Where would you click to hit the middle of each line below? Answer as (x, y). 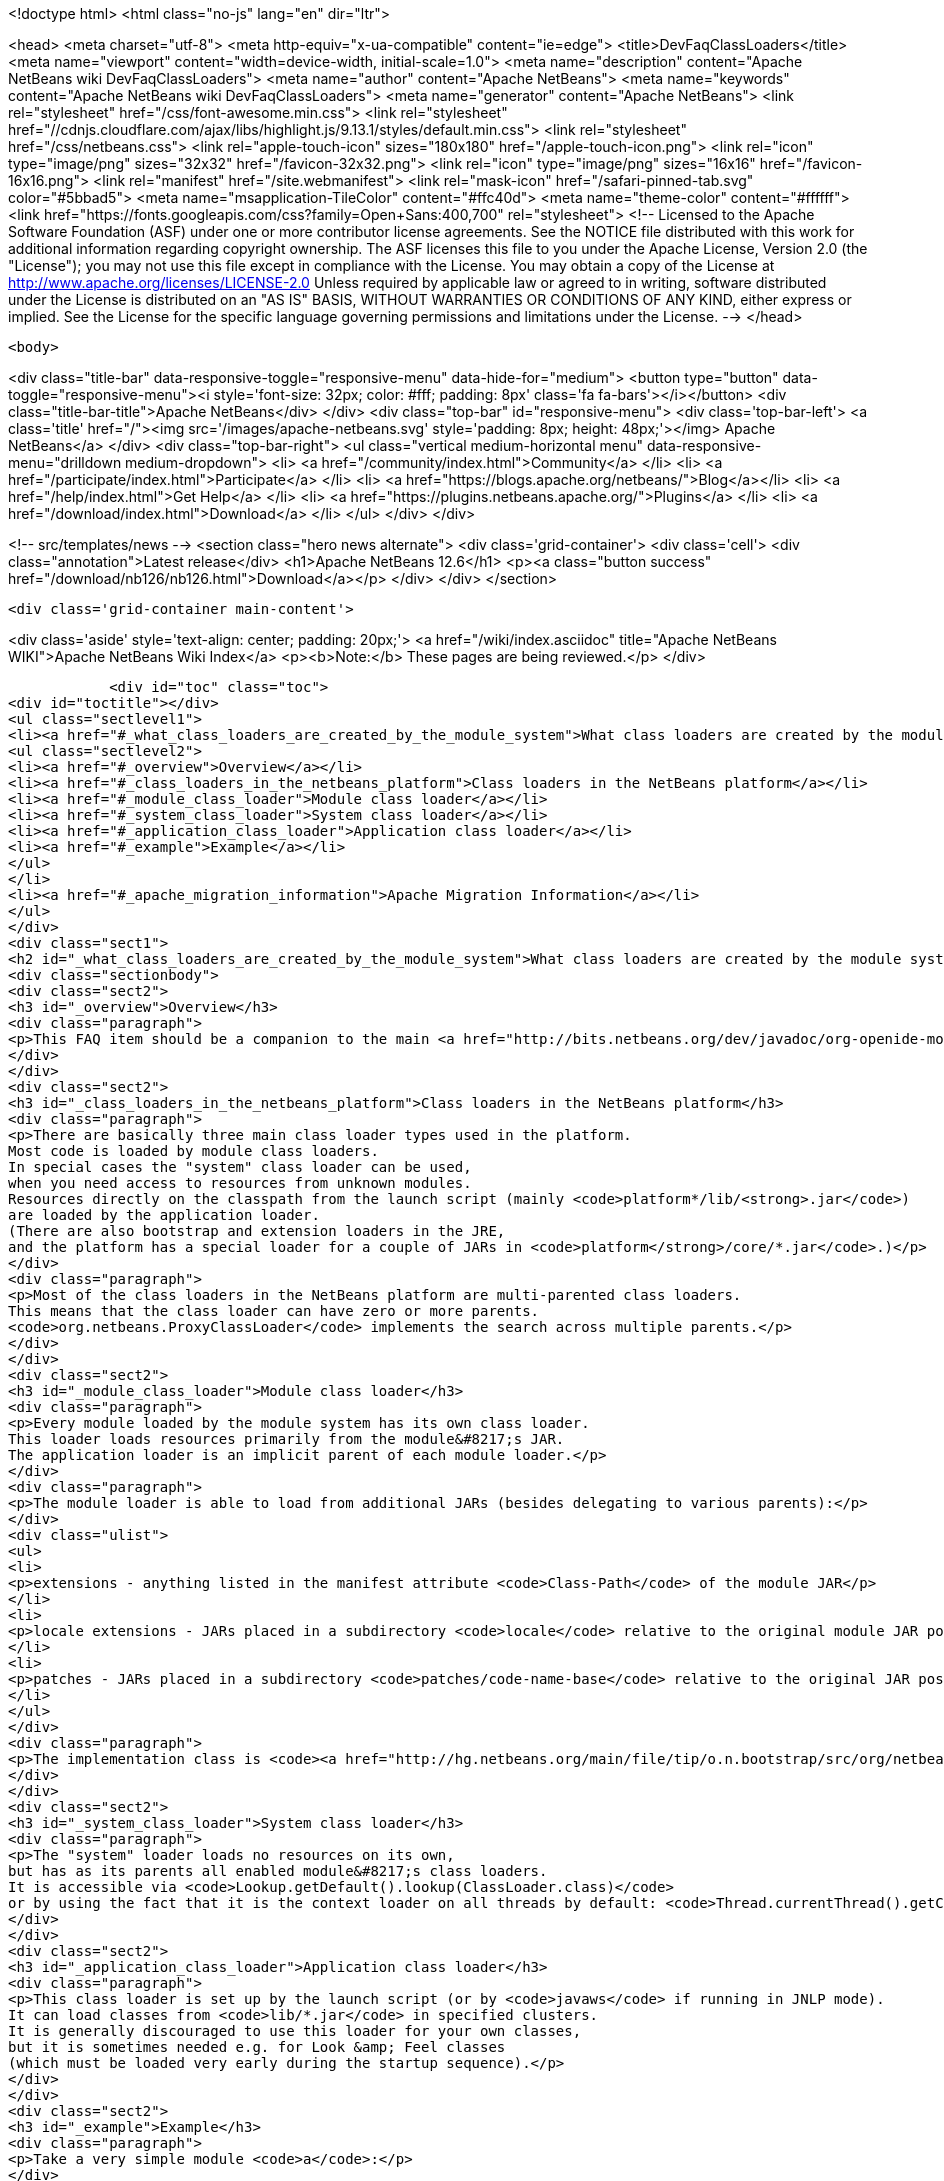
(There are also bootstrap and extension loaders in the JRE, (257, 1231)
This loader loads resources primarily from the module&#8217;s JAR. (286, 1439)
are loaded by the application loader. (164, 1215)
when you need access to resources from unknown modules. (240, 1183)
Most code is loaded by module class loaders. (193, 1151)
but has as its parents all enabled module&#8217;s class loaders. (278, 1871)
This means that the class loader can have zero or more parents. (274, 1311)
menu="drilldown (65, 462)
